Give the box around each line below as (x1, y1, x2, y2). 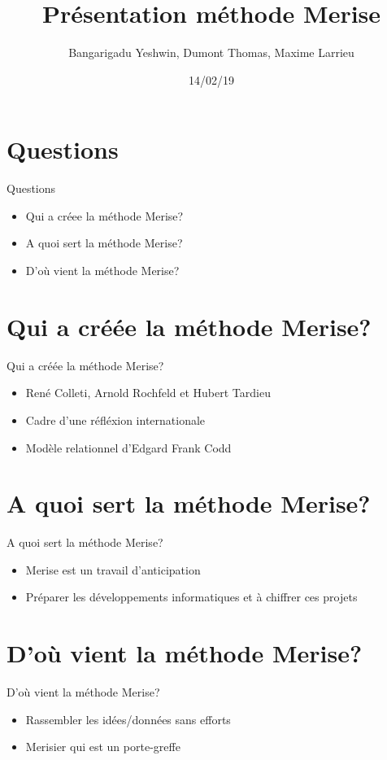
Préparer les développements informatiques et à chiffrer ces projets (25, 588, 358, 605)
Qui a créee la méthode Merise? (25, 207, 184, 224)
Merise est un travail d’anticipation (25, 561, 201, 578)
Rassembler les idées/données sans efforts (25, 710, 231, 727)
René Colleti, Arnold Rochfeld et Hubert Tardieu (25, 384, 271, 401)
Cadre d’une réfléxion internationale (25, 411, 206, 428)
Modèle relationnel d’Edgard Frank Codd (25, 439, 232, 456)
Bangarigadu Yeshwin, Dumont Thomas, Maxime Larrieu (68, 44, 354, 61)
